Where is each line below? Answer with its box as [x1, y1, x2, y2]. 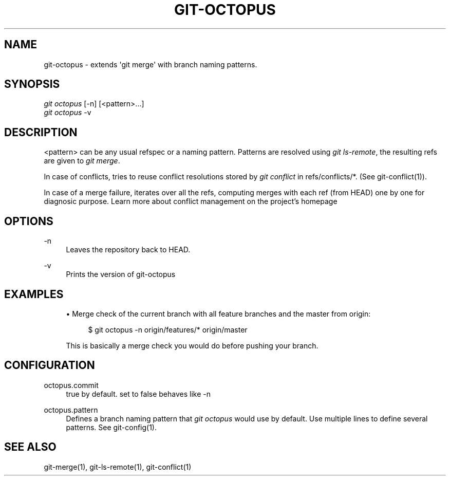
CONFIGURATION [4, 359, 95, 372]
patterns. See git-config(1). [66, 422, 157, 432]
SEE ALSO [4, 440, 57, 454]
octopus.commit [44, 380, 99, 390]
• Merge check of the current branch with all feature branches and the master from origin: [66, 309, 371, 318]
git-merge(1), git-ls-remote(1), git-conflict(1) [44, 462, 192, 471]
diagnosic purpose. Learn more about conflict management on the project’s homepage [44, 197, 338, 206]
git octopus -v [44, 108, 91, 117]
